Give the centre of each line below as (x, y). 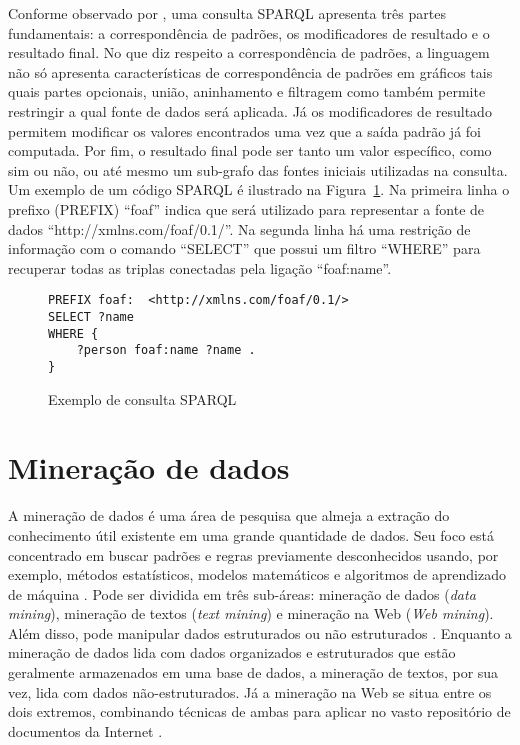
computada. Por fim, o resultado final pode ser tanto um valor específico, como (250, 150)
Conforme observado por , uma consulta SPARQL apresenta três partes (227, 13)
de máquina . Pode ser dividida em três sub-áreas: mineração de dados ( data (242, 593)
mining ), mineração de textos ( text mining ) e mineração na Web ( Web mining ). (251, 613)
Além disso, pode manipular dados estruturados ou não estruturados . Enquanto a (260, 632)
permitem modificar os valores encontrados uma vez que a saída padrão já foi (244, 130)
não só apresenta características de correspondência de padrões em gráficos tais (250, 71)
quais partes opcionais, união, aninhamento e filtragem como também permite (247, 91)
